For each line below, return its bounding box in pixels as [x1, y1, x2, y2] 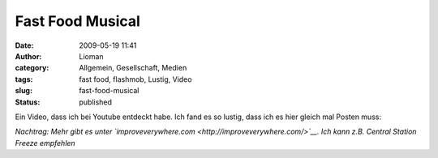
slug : [15, 86, 32, 96]
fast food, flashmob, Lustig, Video [79, 74, 192, 84]
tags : [15, 74, 33, 84]
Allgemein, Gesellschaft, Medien [79, 63, 187, 73]
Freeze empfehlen [15, 138, 76, 147]
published [79, 97, 113, 107]
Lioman [79, 51, 105, 61]
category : [15, 63, 49, 73]
